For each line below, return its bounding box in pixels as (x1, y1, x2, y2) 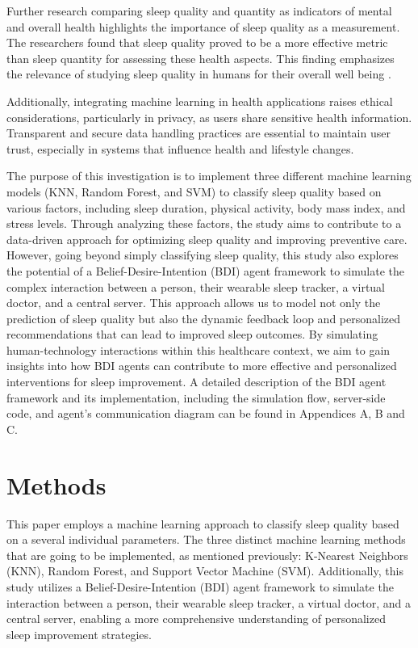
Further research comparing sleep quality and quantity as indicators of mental (6, 2, 392, 19)
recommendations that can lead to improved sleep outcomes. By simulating (6, 326, 378, 343)
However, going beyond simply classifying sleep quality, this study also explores (6, 246, 399, 263)
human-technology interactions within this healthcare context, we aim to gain (6, 341, 391, 358)
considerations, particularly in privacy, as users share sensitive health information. (6, 108, 412, 125)
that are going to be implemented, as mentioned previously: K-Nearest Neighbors (6, 546, 408, 563)
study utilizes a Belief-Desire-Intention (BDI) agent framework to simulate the (6, 578, 394, 595)
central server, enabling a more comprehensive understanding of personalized (6, 610, 386, 627)
